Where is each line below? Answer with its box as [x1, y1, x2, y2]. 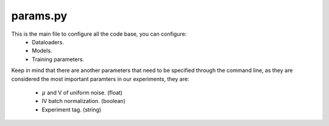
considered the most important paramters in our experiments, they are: [11, 75, 189, 82]
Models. [32, 47, 52, 55]
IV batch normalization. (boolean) [41, 98, 126, 105]
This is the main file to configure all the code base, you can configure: [11, 30, 187, 38]
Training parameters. [32, 55, 85, 63]
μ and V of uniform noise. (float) [41, 88, 123, 96]
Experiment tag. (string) [41, 106, 102, 113]
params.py [11, 9, 68, 22]
